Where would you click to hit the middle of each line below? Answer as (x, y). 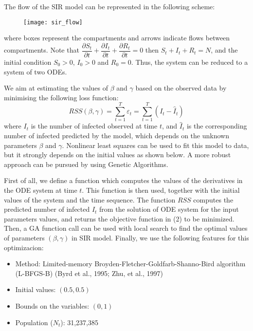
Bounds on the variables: (52, 305)
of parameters (24, 237)
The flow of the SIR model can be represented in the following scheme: (109, 6)
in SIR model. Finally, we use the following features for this (160, 237)
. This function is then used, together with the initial (161, 190)
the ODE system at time (41, 190)
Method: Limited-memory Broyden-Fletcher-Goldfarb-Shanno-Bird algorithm (130, 264)
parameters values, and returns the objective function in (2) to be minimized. (119, 218)
